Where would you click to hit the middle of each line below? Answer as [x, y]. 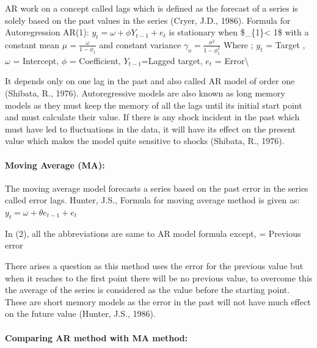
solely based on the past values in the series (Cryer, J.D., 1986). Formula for [148, 20]
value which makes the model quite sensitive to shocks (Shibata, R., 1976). [145, 141]
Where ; [238, 44]
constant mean [32, 44]
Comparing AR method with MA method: [97, 337]
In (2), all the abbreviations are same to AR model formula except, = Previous [153, 233]
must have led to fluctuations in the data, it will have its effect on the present [150, 129]
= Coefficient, [95, 60]
